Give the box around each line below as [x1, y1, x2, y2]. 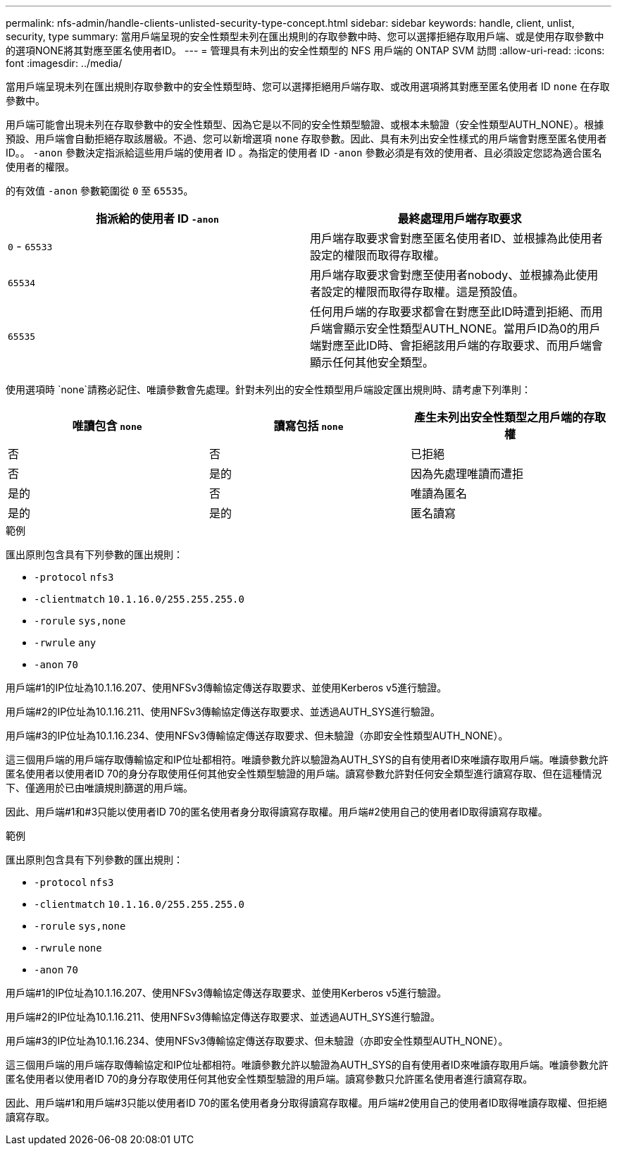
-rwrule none [34, 942, 102, 954]
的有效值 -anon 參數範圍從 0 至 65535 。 [6, 185, 194, 197]
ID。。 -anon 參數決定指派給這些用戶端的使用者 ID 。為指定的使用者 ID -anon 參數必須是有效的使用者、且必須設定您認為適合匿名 [6, 147, 602, 159]
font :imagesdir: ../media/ [6, 57, 123, 69]
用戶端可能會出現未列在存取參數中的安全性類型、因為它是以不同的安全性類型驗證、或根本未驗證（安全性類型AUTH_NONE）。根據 [6, 118, 604, 130]
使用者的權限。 [6, 161, 75, 173]
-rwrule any [34, 637, 96, 648]
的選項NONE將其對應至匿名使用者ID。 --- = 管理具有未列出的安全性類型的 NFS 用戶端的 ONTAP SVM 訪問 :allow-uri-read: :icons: [6, 44, 605, 56]
